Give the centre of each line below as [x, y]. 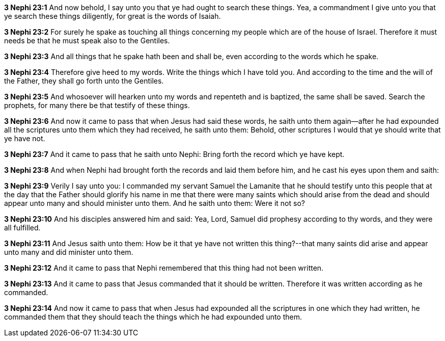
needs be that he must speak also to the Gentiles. [87, 41]
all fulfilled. [22, 228]
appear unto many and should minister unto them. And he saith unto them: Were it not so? [155, 203]
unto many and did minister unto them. [69, 252]
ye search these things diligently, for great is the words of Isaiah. [113, 16]
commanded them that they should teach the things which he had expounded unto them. [153, 317]
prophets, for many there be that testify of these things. [97, 105]
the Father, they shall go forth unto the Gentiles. [84, 81]
